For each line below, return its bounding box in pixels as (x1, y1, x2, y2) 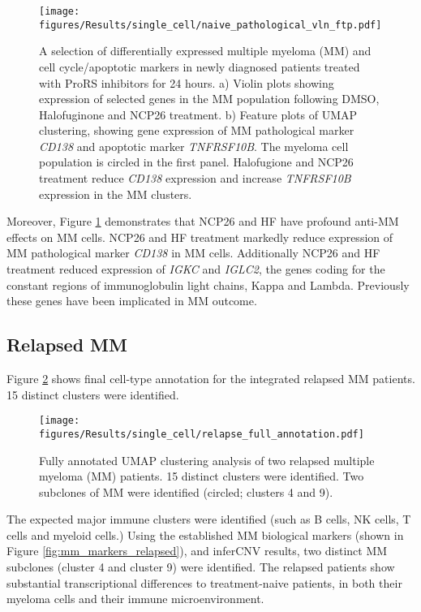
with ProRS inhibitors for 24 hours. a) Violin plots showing (39, 74, 334, 91)
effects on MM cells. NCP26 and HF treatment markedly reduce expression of (6, 228, 393, 245)
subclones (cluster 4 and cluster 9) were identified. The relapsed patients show (6, 558, 395, 575)
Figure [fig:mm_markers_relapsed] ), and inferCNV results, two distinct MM (6, 542, 388, 559)
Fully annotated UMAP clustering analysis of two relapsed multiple (39, 451, 375, 468)
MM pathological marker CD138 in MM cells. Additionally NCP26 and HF (6, 244, 380, 261)
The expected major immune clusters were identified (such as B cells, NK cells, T (6, 511, 411, 528)
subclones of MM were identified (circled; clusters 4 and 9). (39, 483, 333, 500)
